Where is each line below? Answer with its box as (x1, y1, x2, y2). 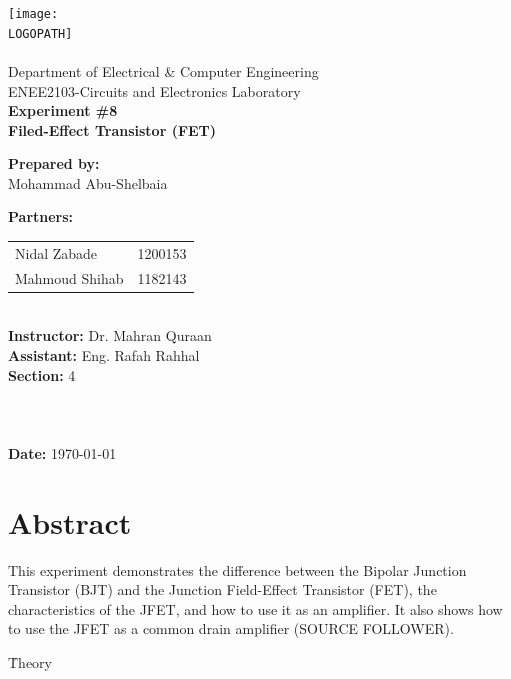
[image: (8, 7, 59, 21)
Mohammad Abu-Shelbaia (8, 172, 168, 193)
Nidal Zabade (15, 242, 98, 263)
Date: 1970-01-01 (8, 442, 117, 463)
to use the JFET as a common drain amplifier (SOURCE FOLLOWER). (8, 618, 454, 639)
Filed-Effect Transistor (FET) (8, 119, 217, 140)
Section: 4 (8, 364, 76, 385)
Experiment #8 (8, 100, 118, 121)
